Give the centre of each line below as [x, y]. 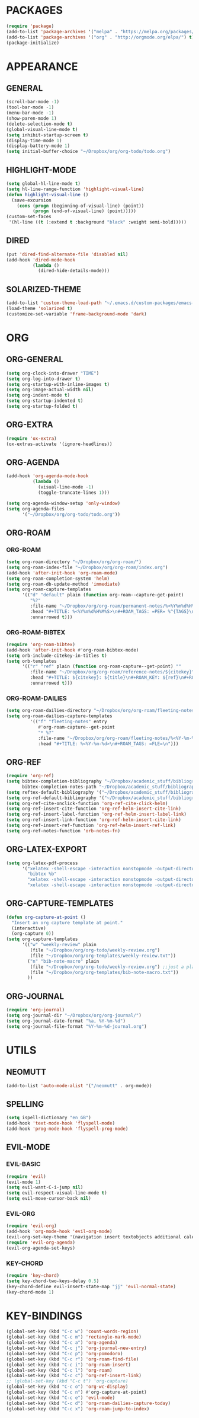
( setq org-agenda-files [36, 509]
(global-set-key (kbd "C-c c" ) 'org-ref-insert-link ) [74, 1376]
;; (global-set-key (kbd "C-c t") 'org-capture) [67, 1381]
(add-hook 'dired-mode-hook [41, 260]
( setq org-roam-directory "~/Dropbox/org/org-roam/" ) [74, 562]
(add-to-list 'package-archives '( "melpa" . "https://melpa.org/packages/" [102, 31]
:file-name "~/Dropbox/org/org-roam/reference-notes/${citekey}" [112, 672]
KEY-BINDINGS [44, 1316]
